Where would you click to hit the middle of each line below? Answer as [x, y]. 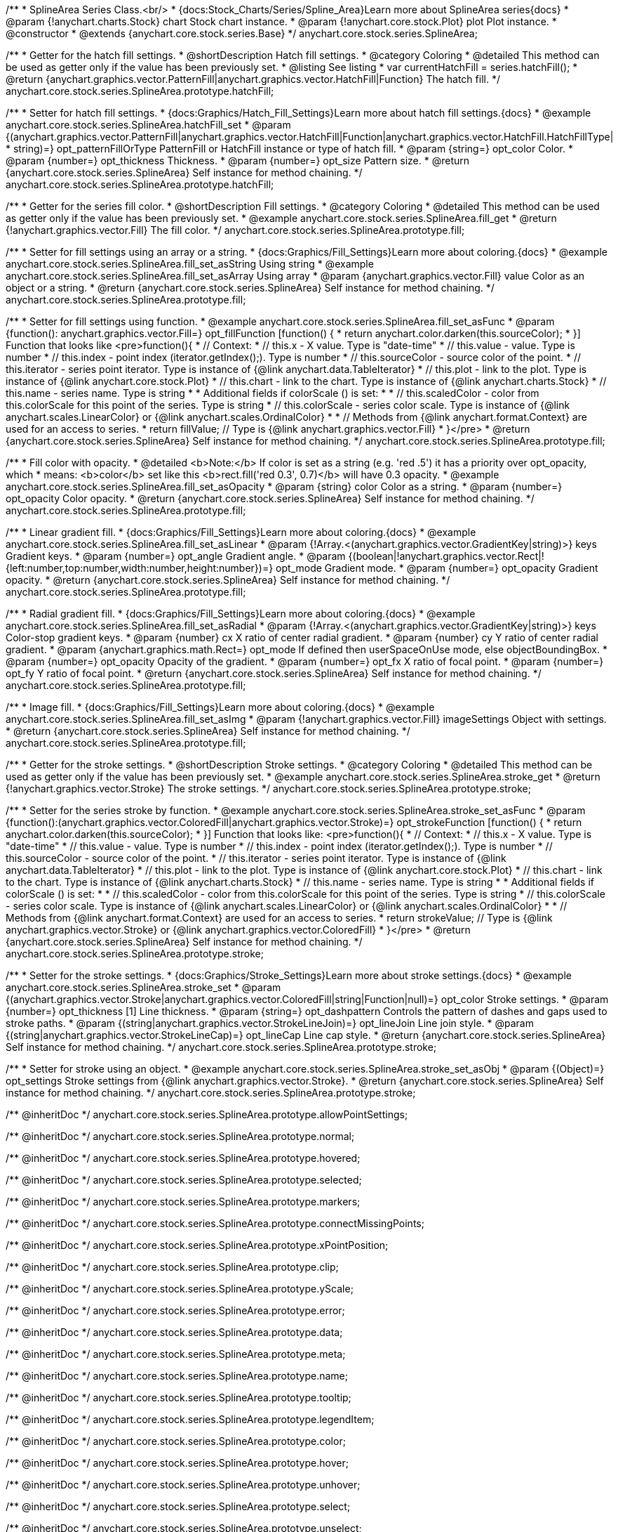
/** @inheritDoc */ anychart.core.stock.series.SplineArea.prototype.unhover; [183, 1485]
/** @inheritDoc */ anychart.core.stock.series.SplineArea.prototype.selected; [184, 1180]
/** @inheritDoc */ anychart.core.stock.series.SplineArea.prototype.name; [177, 1376]
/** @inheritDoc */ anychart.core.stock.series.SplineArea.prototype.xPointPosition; [197, 1245]
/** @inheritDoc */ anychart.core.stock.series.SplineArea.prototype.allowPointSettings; [207, 1114]
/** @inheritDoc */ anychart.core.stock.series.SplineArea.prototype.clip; [172, 1267]
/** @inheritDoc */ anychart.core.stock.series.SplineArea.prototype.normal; [180, 1136]
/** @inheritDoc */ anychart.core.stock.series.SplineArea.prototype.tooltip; [179, 1397]
